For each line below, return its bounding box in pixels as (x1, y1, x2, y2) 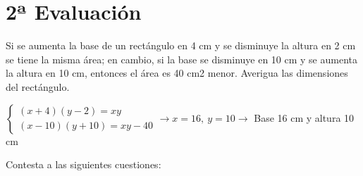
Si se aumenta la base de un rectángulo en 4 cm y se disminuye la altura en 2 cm (6, 38, 356, 53)
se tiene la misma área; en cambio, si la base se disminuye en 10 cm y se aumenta (6, 51, 357, 66)
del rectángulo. (6, 79, 70, 94)
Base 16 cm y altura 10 (254, 110, 355, 125)
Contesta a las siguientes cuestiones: (6, 157, 161, 172)
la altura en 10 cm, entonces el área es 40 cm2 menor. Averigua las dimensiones (6, 65, 348, 80)
